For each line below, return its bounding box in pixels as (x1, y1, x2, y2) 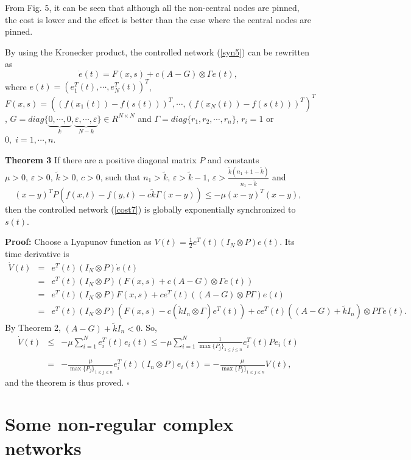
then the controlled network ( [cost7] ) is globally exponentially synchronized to (5, 203, 296, 216)
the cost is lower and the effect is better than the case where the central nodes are (5, 13, 311, 26)
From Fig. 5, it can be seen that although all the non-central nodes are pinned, (5, 1, 300, 13)
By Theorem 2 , (5, 321, 61, 334)
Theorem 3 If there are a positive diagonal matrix (5, 154, 197, 166)
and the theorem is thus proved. (5, 375, 124, 388)
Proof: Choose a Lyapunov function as (5, 235, 152, 248)
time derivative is (5, 247, 69, 260)
